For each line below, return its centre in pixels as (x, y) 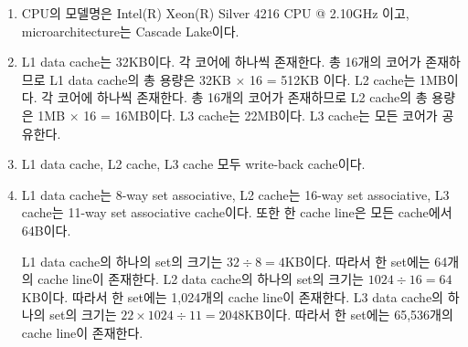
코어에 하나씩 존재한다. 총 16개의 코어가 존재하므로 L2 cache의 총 (242, 97)
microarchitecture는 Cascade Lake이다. (130, 31)
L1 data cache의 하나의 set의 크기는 (122, 261)
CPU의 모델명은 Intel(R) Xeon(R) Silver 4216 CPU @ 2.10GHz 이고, (215, 13)
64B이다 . (46, 230)
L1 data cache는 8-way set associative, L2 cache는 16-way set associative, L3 (235, 194)
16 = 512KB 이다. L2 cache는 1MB (348, 79)
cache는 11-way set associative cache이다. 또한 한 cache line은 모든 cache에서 (237, 212)
